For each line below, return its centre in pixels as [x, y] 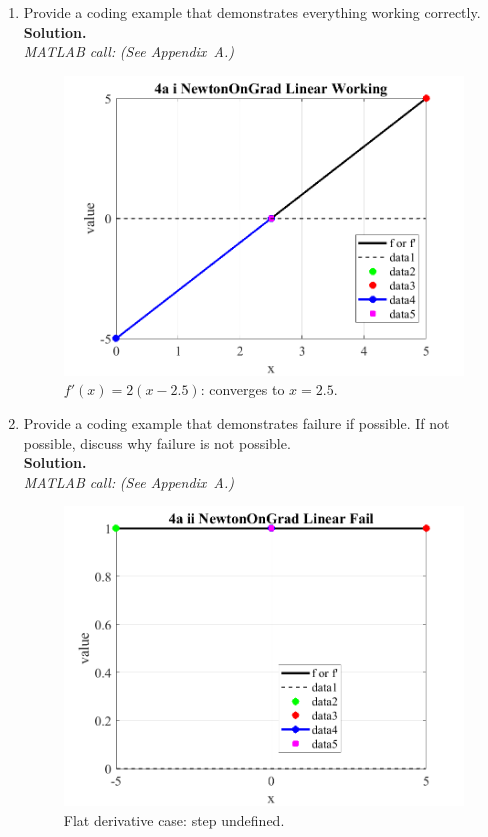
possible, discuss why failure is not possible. [157, 442]
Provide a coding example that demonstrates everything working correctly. [252, 12]
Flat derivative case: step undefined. [174, 820]
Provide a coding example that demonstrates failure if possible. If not [236, 423]
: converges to [242, 389]
